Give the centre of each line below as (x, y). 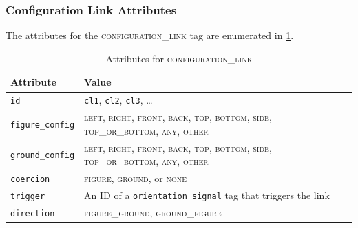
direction (33, 213)
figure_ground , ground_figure (153, 212)
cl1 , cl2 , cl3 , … (118, 100)
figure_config (43, 125)
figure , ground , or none (135, 178)
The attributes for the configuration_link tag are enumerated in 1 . (150, 35)
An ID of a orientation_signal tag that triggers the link (207, 195)
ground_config (43, 156)
